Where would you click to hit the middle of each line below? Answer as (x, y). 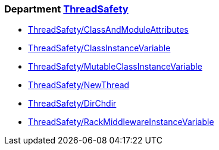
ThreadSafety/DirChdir (72, 104)
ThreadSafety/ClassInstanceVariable (99, 48)
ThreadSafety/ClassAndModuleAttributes (108, 30)
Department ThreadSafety (66, 9)
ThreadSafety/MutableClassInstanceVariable (115, 67)
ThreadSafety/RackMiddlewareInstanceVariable (121, 122)
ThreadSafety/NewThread (79, 85)
